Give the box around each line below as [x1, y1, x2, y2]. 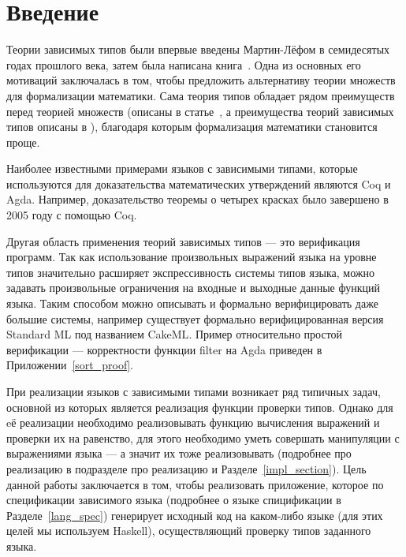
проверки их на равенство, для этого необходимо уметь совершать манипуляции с [6, 429, 400, 446]
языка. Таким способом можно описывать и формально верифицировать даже [6, 295, 378, 312]
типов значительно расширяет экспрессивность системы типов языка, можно [6, 264, 375, 280]
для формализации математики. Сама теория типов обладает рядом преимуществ [6, 87, 395, 103]
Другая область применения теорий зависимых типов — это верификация [6, 233, 360, 249]
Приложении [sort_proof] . [6, 357, 134, 373]
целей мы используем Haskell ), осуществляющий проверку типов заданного [6, 522, 371, 539]
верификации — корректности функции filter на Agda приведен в [6, 341, 322, 357]
